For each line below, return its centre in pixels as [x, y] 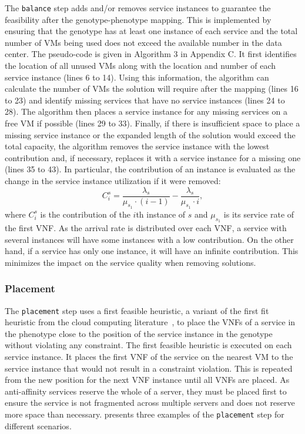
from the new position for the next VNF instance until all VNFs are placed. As [147, 380]
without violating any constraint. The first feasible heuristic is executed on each [148, 345]
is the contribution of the [85, 214]
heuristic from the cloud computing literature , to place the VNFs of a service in [150, 322]
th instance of [161, 214]
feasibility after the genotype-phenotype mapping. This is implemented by [138, 19]
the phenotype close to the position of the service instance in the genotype [139, 333]
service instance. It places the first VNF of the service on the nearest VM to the [149, 357]
